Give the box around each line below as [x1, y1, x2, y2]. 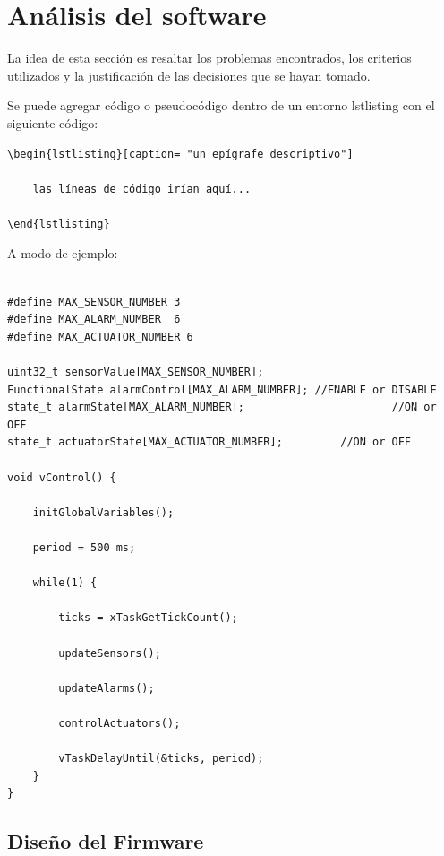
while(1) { [32, 576, 98, 590]
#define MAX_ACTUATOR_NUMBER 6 [7, 330, 193, 343]
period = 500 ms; [32, 540, 136, 554]
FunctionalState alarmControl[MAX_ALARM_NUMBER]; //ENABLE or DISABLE [7, 383, 437, 396]
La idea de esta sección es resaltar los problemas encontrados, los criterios [7, 48, 412, 67]
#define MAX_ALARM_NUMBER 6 [7, 313, 181, 326]
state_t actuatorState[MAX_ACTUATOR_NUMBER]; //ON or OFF [7, 436, 412, 449]
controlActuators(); [58, 716, 181, 730]
